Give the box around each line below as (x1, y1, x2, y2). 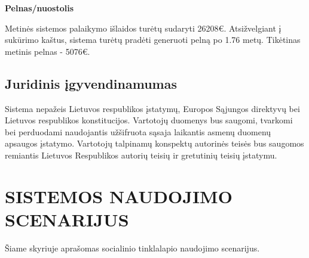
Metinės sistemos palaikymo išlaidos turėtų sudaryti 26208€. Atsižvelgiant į (5, 21, 282, 34)
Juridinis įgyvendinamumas (5, 74, 177, 92)
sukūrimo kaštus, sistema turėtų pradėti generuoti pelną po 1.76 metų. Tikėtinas (5, 33, 301, 46)
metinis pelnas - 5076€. (5, 45, 90, 57)
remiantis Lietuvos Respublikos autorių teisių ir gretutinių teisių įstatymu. (5, 148, 277, 161)
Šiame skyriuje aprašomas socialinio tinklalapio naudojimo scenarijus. (5, 241, 260, 254)
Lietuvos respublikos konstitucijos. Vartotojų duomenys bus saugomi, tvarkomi (5, 114, 293, 126)
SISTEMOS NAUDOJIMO (5, 184, 232, 208)
